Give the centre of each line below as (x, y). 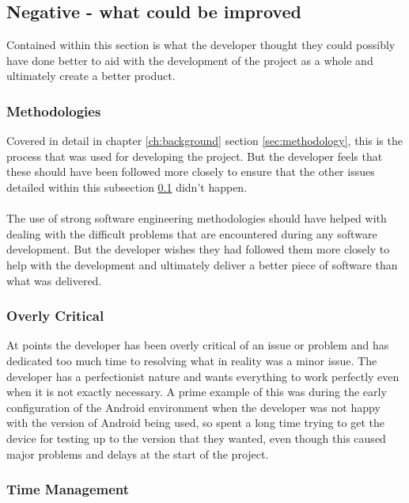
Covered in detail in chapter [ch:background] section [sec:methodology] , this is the (204, 141)
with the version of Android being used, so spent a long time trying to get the (195, 423)
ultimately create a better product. (91, 76)
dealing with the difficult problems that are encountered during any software (192, 233)
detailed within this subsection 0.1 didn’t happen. (127, 187)
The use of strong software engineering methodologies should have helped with (197, 218)
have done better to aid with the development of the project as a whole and (190, 60)
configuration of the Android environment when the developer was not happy (193, 407)
